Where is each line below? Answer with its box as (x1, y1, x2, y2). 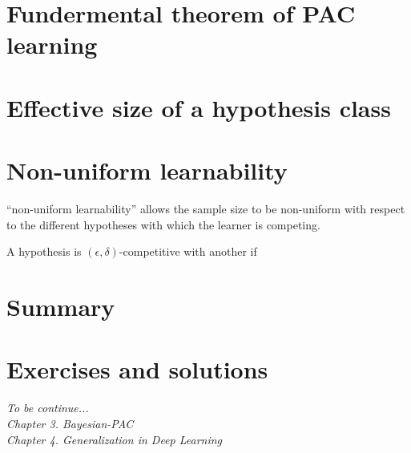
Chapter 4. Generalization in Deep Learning (6, 431, 223, 447)
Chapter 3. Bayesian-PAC (6, 415, 134, 431)
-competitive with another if (119, 243, 257, 260)
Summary (6, 290, 115, 323)
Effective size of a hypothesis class (6, 91, 391, 123)
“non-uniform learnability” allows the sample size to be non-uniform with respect (6, 200, 405, 217)
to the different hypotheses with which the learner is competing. (6, 216, 320, 233)
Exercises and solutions (6, 353, 268, 386)
